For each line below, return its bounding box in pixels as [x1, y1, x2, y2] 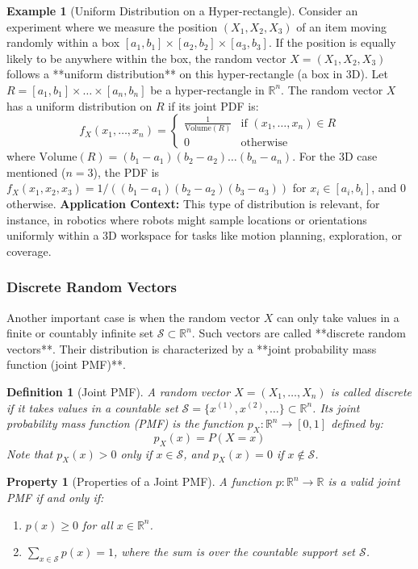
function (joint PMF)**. [6, 356, 126, 373]
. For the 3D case [292, 148, 378, 165]
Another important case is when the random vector [6, 308, 261, 325]
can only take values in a [277, 308, 399, 325]
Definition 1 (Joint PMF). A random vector [6, 383, 231, 400]
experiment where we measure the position [6, 18, 218, 35]
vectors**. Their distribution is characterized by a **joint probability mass [6, 340, 377, 357]
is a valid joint [328, 473, 400, 490]
